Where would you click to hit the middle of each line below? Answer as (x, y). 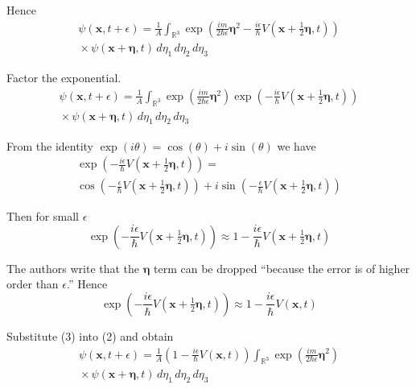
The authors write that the (73, 268)
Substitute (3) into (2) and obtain (90, 335)
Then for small (43, 216)
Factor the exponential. (64, 78)
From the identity (50, 145)
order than (33, 284)
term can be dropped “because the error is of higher (282, 268)
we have (297, 145)
